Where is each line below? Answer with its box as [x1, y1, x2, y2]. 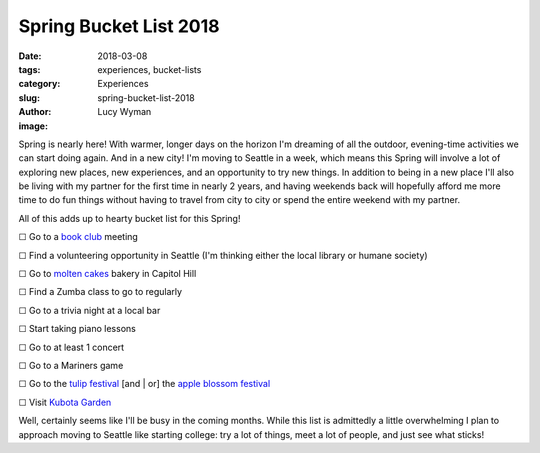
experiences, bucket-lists [97, 63, 202, 75]
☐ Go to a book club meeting [18, 231, 139, 243]
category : [18, 78, 61, 90]
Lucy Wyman [97, 106, 152, 118]
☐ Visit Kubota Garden [18, 396, 112, 408]
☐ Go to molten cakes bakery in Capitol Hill [18, 268, 197, 280]
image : [18, 120, 49, 132]
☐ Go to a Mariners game [18, 359, 124, 371]
